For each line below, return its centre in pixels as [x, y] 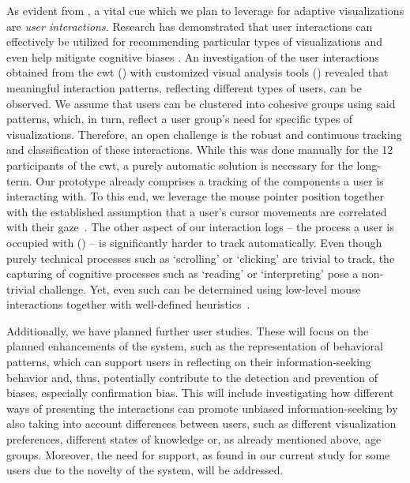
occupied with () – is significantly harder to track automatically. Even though [194, 242]
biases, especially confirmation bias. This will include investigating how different [200, 393]
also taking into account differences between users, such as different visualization [201, 423]
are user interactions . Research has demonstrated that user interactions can [190, 26]
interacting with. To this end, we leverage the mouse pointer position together [195, 196]
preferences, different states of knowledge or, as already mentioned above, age [194, 439]
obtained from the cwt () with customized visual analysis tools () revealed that [197, 72]
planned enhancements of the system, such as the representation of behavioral [195, 346]
